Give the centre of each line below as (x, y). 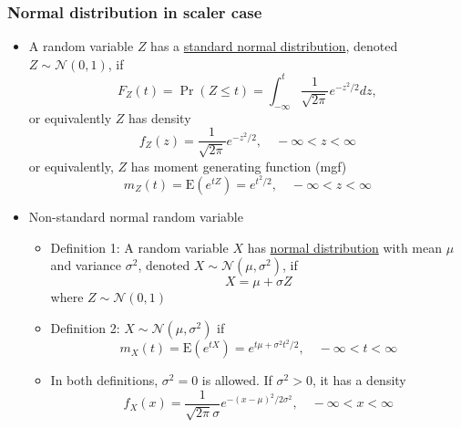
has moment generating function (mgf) (239, 166)
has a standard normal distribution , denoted (274, 46)
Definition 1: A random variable (139, 247)
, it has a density (359, 380)
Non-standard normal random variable (136, 216)
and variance (86, 265)
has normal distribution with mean (345, 247)
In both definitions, (104, 380)
